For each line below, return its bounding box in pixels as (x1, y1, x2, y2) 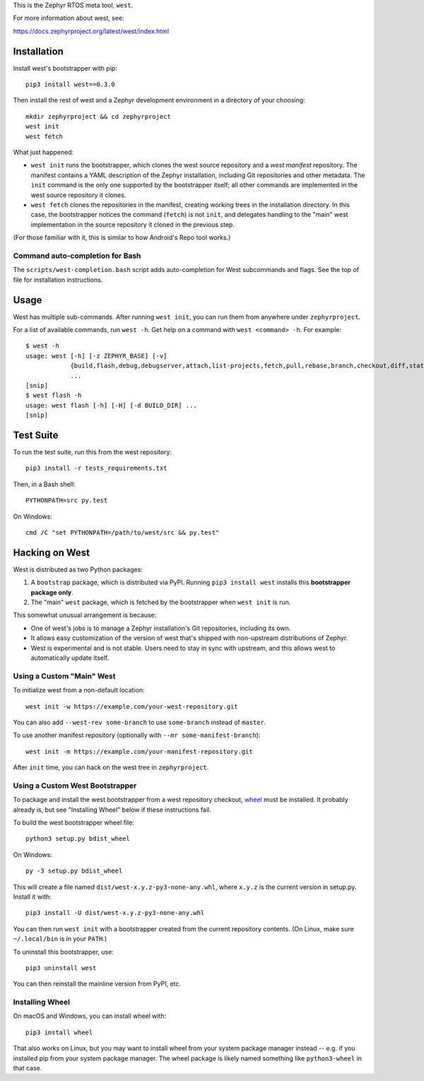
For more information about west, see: (13, 14, 124, 23)
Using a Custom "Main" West (13, 671, 116, 681)
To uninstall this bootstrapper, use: (13, 947, 114, 956)
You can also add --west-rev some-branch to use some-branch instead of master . (13, 718, 266, 726)
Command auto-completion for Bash (13, 251, 141, 261)
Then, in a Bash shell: (13, 480, 76, 488)
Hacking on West (13, 546, 90, 558)
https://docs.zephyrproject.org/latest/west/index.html (13, 27, 170, 35)
